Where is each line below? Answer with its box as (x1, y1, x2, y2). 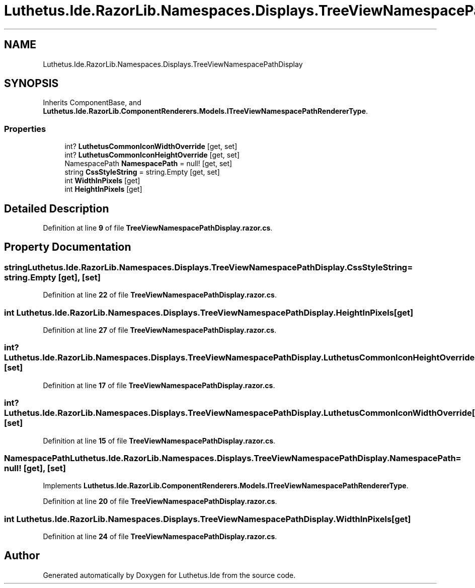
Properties (4, 123, 46, 134)
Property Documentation (4, 241, 131, 254)
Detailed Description (4, 202, 109, 215)
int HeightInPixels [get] (64, 185, 142, 194)
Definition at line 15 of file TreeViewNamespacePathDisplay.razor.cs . (43, 436, 276, 445)
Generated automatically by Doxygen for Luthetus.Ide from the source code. (43, 570, 296, 579)
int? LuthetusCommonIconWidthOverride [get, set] (64, 142, 238, 151)
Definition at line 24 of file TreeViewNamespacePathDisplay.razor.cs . (43, 532, 277, 541)
